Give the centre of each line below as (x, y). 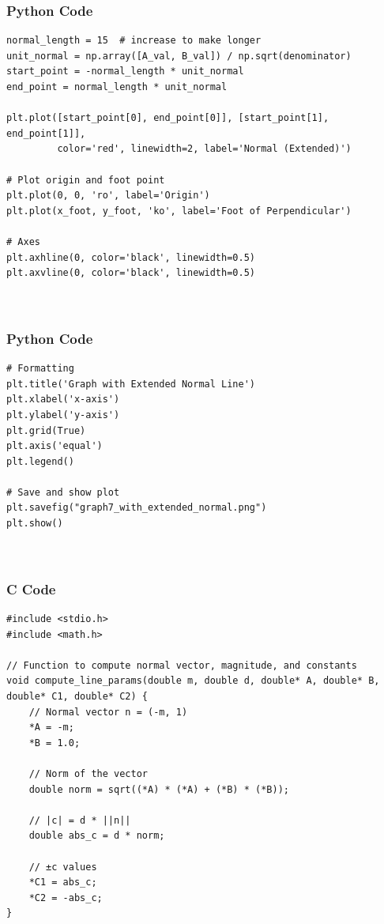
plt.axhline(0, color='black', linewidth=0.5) (131, 257)
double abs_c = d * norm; (97, 836)
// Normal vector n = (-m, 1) (108, 712)
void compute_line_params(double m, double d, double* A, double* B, (193, 681)
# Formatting (40, 369)
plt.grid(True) (46, 430)
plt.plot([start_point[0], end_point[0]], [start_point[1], (168, 118)
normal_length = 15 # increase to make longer (134, 41)
